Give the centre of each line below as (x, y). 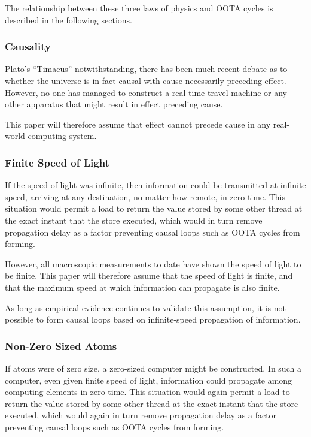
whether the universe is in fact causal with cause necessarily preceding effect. (146, 80)
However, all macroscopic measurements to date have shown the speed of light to (153, 263)
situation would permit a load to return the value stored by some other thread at (154, 208)
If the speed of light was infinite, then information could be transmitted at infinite (155, 185)
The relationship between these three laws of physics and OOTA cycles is (139, 8)
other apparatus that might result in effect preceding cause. (114, 104)
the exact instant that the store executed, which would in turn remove (134, 220)
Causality (28, 46)
